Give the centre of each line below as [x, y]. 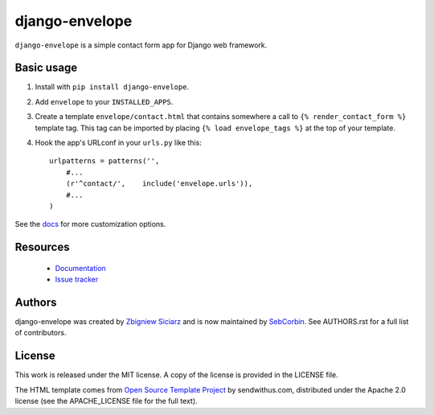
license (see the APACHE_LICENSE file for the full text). [106, 401]
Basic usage [46, 68]
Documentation [80, 268]
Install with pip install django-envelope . [112, 87]
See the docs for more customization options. [90, 224]
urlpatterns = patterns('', [104, 161]
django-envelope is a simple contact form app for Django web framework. [141, 45]
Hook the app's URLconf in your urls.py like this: [119, 143]
